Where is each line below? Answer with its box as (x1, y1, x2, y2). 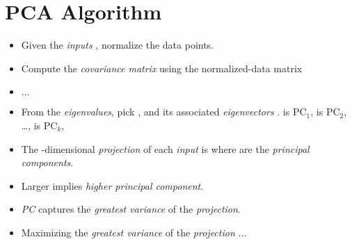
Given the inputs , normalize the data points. (21, 38, 214, 52)
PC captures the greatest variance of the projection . (21, 202, 241, 216)
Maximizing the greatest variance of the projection (21, 225, 235, 239)
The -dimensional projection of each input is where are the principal (21, 141, 310, 156)
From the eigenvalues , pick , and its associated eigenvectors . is (21, 104, 290, 119)
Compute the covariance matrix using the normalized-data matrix (21, 60, 303, 75)
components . (21, 155, 74, 170)
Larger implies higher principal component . (21, 178, 204, 193)
